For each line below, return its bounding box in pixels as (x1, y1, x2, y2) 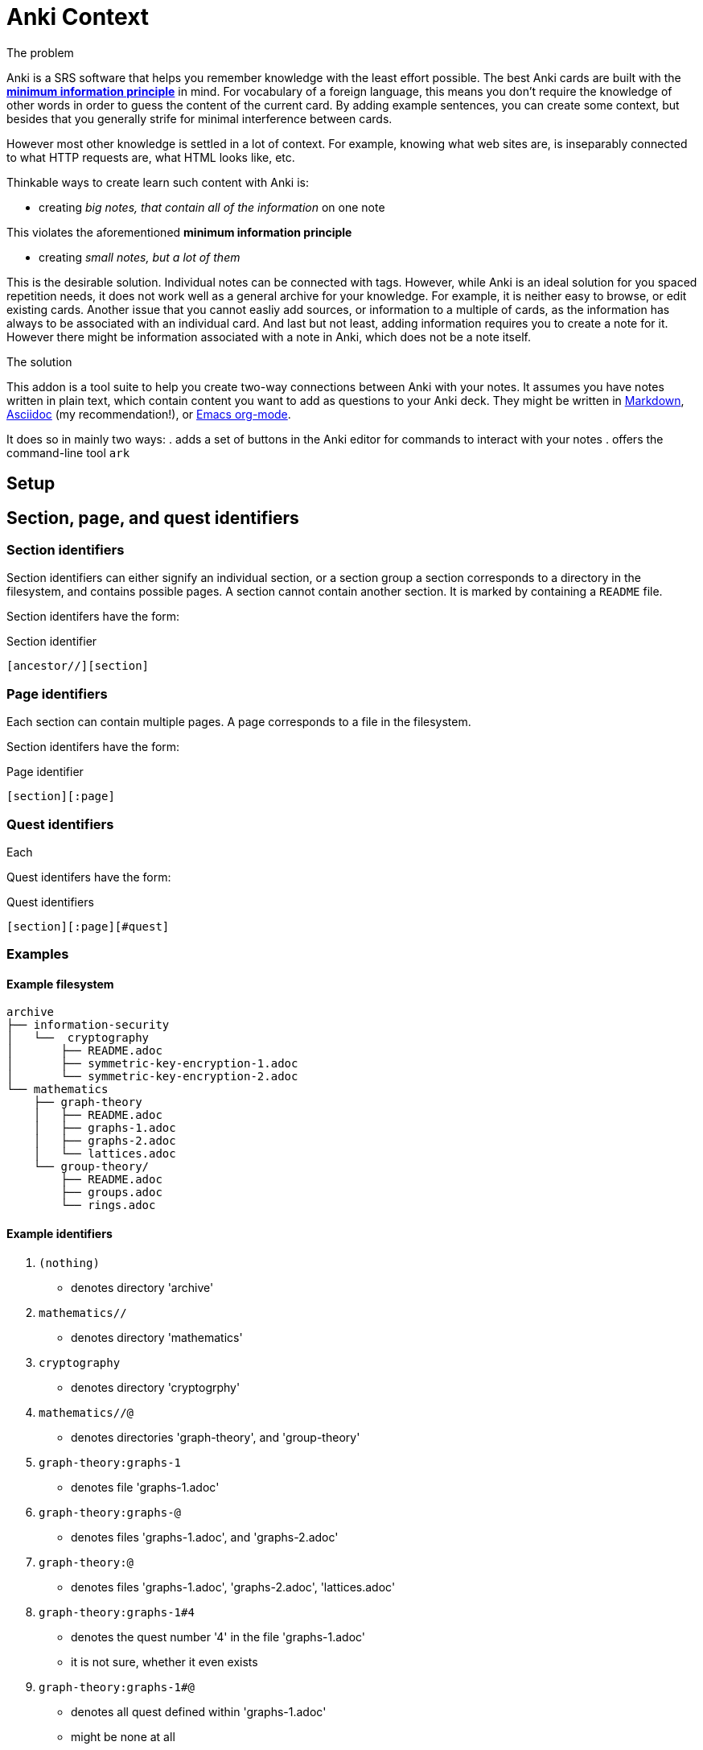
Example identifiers (6, 1227, 113, 1241)
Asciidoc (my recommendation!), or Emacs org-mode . (6, 407, 291, 421)
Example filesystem (6, 976, 114, 991)
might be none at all (71, 1729, 175, 1744)
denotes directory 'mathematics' (71, 1330, 243, 1344)
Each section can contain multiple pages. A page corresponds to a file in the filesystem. (6, 715, 471, 729)
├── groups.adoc (60, 1186, 162, 1199)
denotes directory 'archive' (71, 1280, 214, 1294)
